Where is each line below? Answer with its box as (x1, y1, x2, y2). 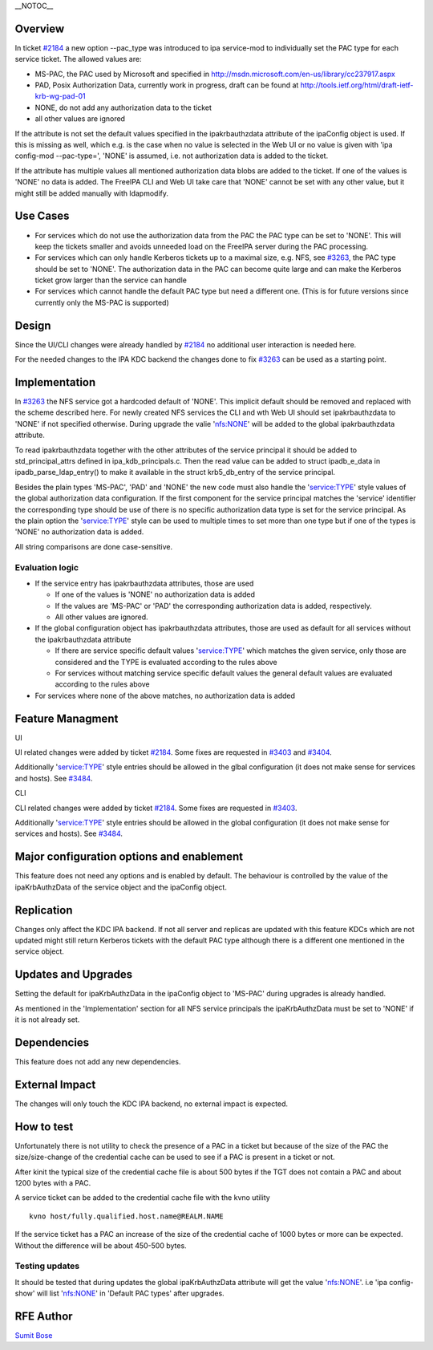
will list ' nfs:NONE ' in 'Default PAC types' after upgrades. (36, 1288, 225, 1299)
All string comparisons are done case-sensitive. (14, 541, 173, 551)
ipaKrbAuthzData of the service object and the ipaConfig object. (14, 882, 228, 892)
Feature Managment (14, 711, 119, 725)
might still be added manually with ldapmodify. (14, 189, 168, 198)
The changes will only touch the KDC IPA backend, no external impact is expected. (14, 1099, 289, 1109)
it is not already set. (14, 1015, 80, 1024)
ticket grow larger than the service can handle (34, 275, 188, 285)
